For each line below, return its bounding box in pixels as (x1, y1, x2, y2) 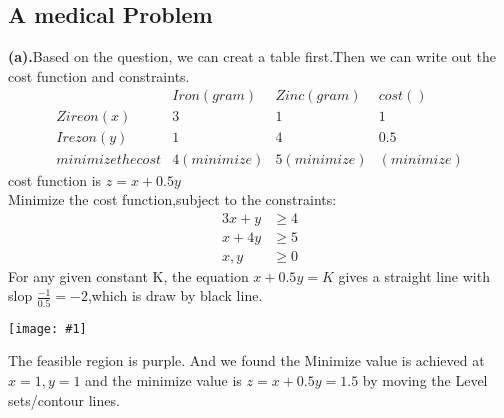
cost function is (8, 169, 102, 190)
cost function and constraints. (8, 65, 190, 86)
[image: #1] (8, 321, 87, 336)
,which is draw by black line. (87, 285, 263, 306)
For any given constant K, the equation (8, 265, 249, 286)
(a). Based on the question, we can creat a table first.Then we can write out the (8, 46, 497, 67)
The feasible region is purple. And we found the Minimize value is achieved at (8, 350, 485, 371)
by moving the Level (362, 369, 488, 390)
